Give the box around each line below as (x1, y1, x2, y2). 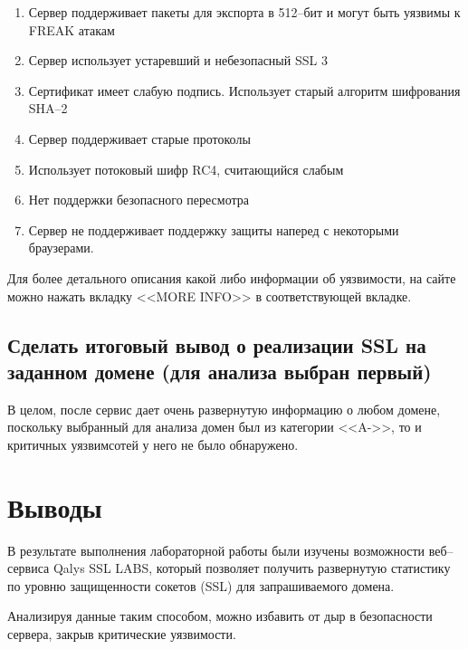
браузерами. (28, 238, 94, 257)
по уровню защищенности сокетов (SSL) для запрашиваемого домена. (7, 576, 395, 595)
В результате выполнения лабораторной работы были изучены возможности (7, 540, 425, 559)
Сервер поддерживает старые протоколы (28, 129, 251, 148)
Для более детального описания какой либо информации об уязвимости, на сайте (7, 268, 456, 287)
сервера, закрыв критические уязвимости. (7, 625, 236, 643)
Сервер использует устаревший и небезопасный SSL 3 (28, 51, 328, 70)
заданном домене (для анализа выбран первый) (7, 357, 432, 385)
